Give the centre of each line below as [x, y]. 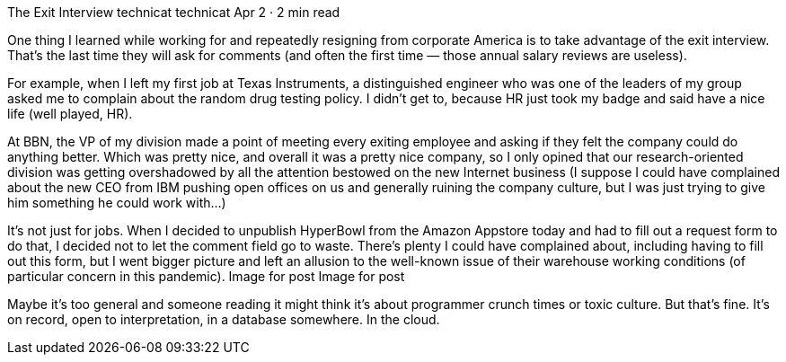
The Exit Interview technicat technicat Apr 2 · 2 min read [174, 12]
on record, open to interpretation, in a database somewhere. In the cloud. [224, 319]
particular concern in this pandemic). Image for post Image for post [206, 276]
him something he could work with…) [117, 203]
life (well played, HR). [70, 114]
